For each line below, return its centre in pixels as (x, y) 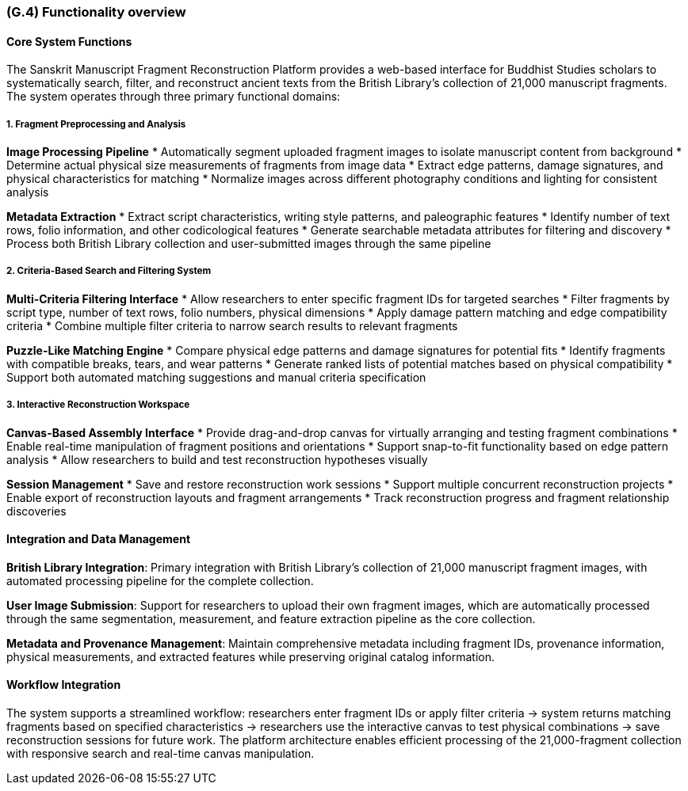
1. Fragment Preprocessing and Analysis (96, 124)
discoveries (36, 511)
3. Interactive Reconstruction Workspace (98, 405)
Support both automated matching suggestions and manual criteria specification (216, 377)
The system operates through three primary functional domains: (174, 97)
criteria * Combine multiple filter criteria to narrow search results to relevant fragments (232, 325)
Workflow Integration (64, 685)
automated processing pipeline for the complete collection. (160, 580)
